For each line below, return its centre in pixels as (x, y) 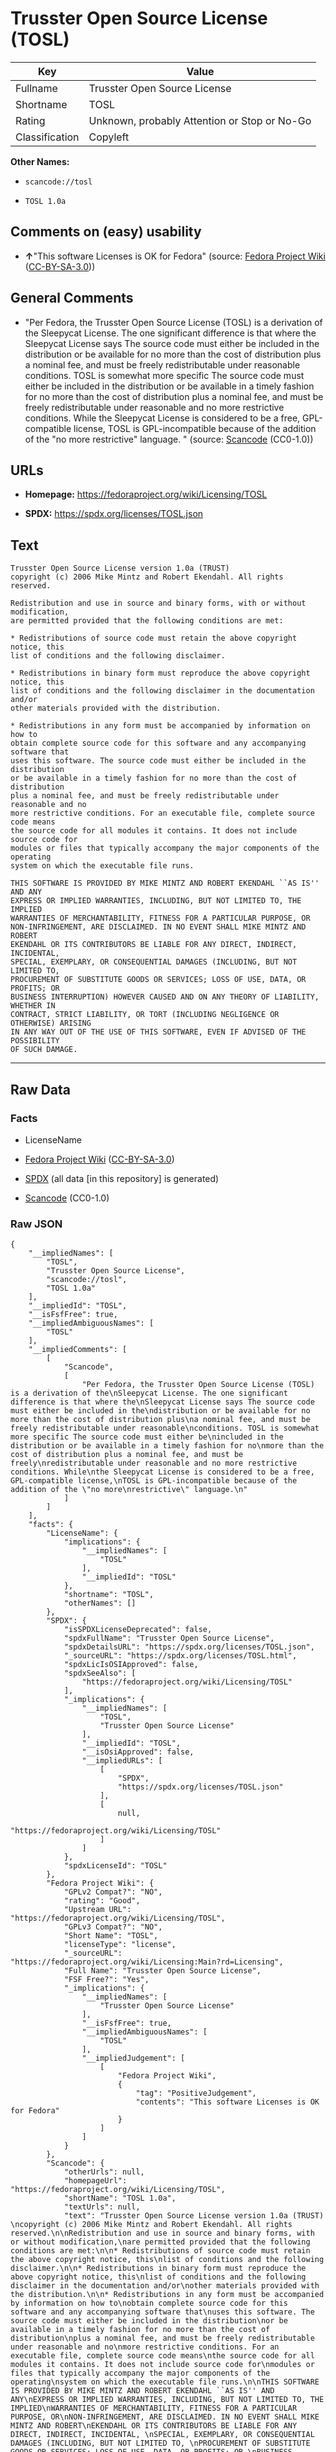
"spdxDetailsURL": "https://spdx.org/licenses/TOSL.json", (189, 1647)
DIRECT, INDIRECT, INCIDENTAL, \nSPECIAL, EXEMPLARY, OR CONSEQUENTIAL (162, 2435)
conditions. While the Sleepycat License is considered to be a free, (162, 418)
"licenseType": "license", (120, 1945)
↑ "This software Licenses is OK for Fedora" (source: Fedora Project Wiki (175, 256)
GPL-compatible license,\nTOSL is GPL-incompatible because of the (154, 1481)
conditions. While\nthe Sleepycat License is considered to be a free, (162, 1472)
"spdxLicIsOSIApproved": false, (131, 1665)
